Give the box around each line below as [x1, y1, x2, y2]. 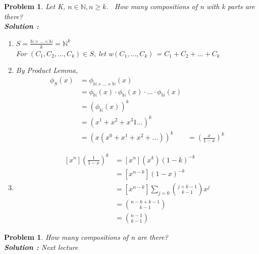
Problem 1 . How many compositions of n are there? [4, 232, 168, 242]
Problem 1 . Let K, [4, 1, 66, 11]
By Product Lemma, [16, 65, 78, 75]
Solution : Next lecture [4, 241, 78, 252]
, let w [93, 48, 114, 58]
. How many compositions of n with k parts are [106, 1, 255, 11]
